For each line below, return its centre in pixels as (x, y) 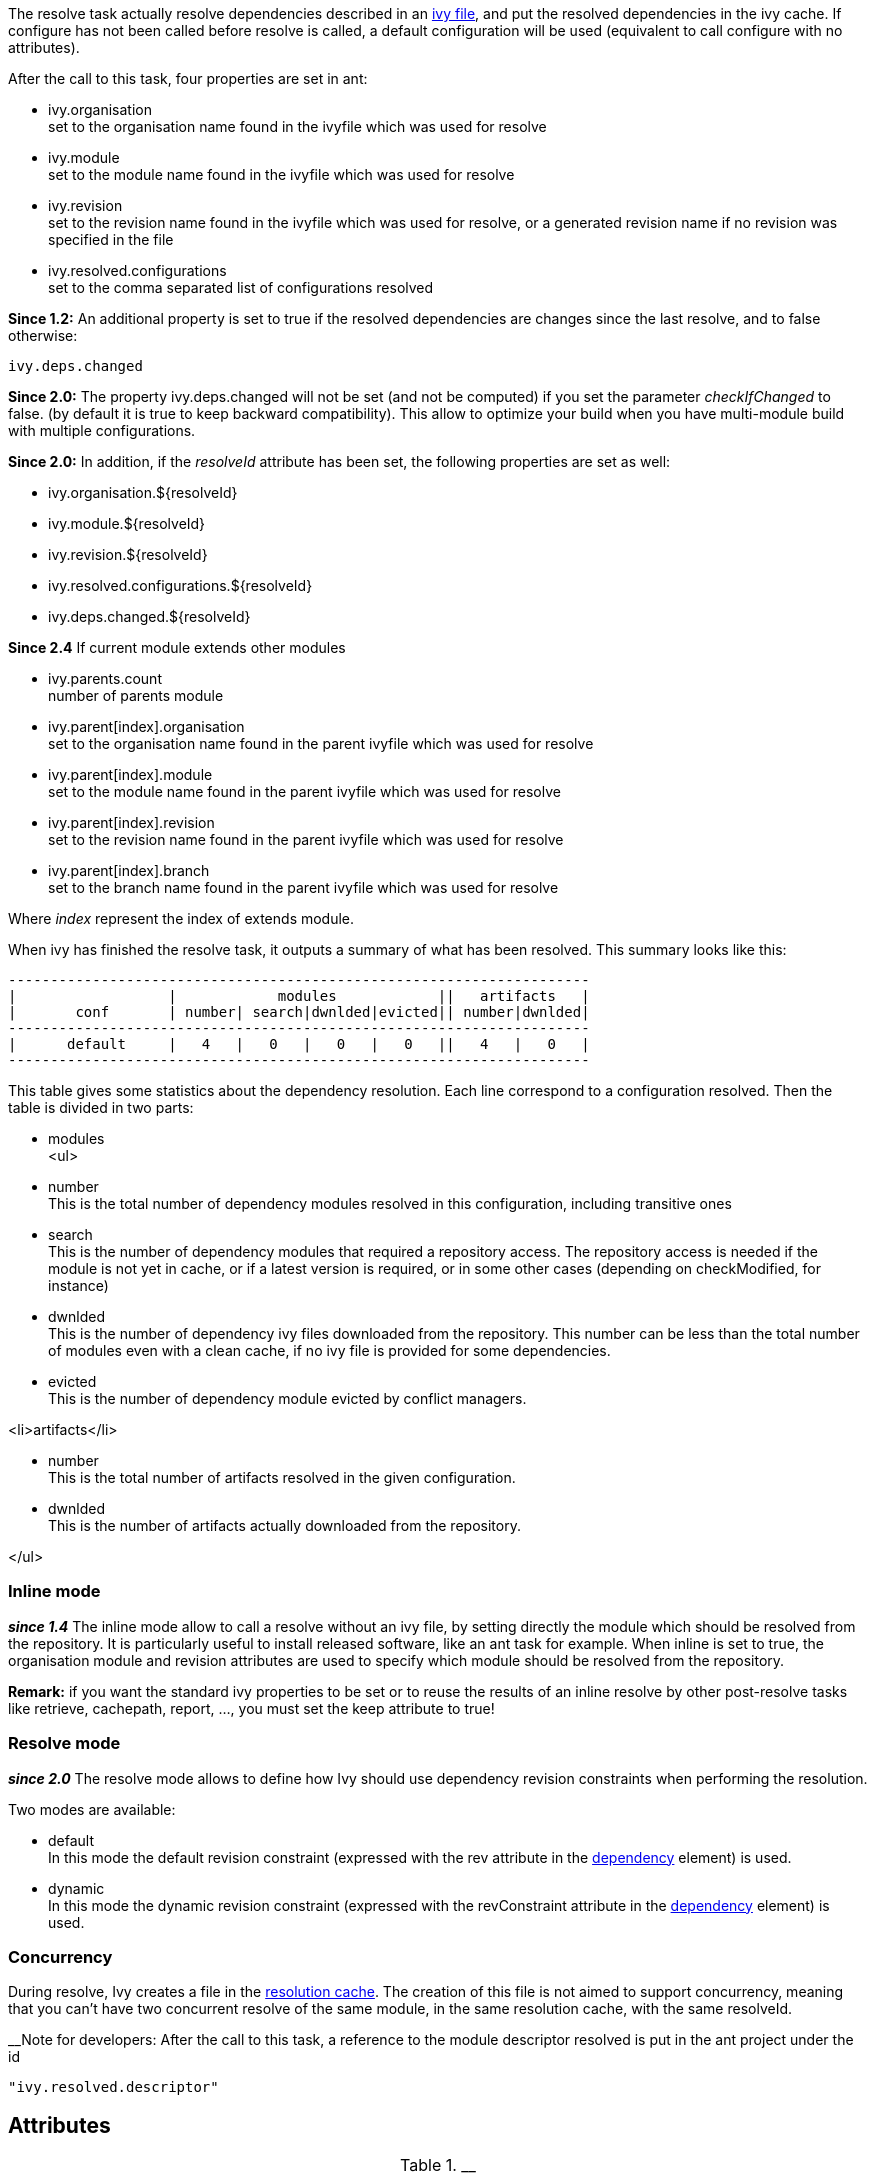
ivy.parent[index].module (130, 774)
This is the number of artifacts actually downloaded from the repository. (284, 1525)
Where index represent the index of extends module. (181, 918)
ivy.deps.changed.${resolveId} (149, 616)
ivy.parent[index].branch (129, 870)
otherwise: (43, 335)
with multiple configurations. (102, 430)
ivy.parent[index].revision (131, 822)
